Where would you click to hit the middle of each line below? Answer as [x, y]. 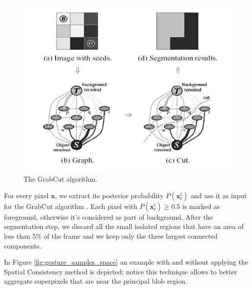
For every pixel [26, 195]
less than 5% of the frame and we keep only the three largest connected [111, 236]
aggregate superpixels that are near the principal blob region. [96, 281]
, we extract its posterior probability [109, 195]
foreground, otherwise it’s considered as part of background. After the [108, 217]
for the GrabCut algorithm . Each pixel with [71, 206]
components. [23, 245]
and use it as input [219, 195]
